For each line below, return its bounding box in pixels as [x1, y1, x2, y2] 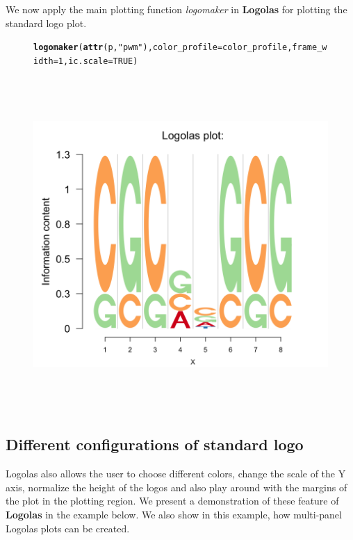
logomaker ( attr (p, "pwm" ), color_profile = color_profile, [33, 42, 293, 53]
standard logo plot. [6, 15, 87, 30]
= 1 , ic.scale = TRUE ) [53, 56, 138, 66]
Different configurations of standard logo [6, 434, 304, 455]
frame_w [292, 42, 327, 53]
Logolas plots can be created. [6, 521, 130, 535]
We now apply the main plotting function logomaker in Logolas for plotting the [6, 2, 347, 16]
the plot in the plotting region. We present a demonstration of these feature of [6, 493, 339, 508]
